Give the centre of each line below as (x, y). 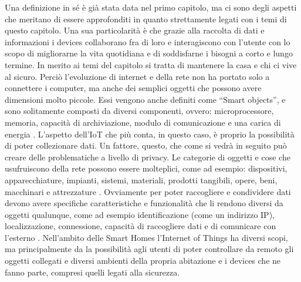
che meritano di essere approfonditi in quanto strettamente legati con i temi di (146, 19)
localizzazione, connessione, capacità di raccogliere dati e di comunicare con (141, 226)
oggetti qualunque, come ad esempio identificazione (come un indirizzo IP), (140, 214)
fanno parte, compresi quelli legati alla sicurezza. (92, 272)
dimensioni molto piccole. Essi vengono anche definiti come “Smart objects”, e (145, 99)
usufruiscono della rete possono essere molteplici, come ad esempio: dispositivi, (146, 168)
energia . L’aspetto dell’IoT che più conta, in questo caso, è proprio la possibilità (150, 134)
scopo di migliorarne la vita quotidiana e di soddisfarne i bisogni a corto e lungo (149, 53)
